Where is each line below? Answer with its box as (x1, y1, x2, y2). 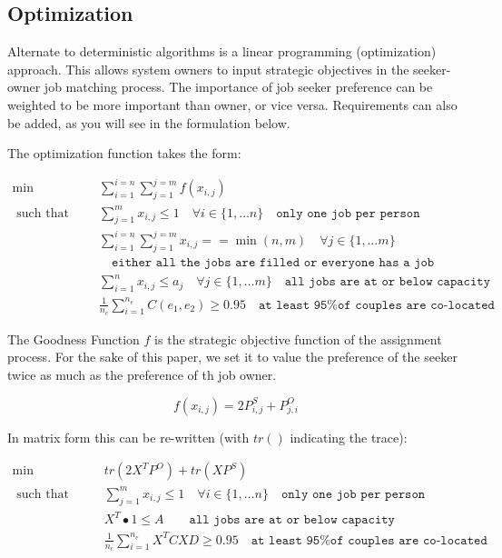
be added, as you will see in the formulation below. (7, 113, 290, 132)
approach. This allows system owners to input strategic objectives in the (7, 59, 409, 78)
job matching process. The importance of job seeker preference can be (44, 77, 433, 96)
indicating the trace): (290, 427, 408, 446)
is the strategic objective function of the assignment (154, 329, 442, 348)
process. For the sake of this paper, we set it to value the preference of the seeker (7, 347, 458, 366)
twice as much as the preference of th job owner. (7, 365, 277, 384)
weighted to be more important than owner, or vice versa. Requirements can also (7, 95, 458, 114)
